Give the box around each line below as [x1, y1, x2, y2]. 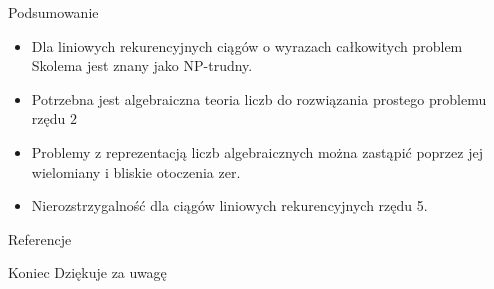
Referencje [8, 228, 72, 249]
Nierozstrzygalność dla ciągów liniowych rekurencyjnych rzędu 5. [31, 195, 428, 216]
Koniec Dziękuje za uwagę [8, 262, 167, 283]
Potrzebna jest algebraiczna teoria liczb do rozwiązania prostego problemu [31, 88, 487, 109]
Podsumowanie [8, 2, 99, 22]
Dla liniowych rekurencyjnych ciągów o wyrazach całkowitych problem [31, 35, 463, 56]
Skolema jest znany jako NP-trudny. [31, 55, 253, 76]
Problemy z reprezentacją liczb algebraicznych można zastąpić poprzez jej [31, 141, 483, 162]
